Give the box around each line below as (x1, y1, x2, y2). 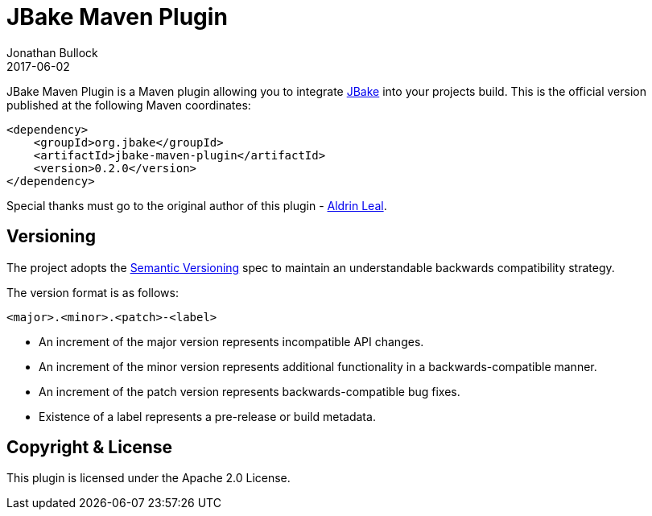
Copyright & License (6, 437, 173, 458)
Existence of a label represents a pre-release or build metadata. (39, 409, 376, 423)
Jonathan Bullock (6, 45, 98, 60)
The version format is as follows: (6, 285, 179, 299)
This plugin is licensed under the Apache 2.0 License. (6, 471, 291, 485)
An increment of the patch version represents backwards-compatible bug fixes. (39, 384, 460, 398)
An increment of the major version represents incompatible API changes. (39, 334, 424, 349)
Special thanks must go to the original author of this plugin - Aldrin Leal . (6, 198, 387, 213)
